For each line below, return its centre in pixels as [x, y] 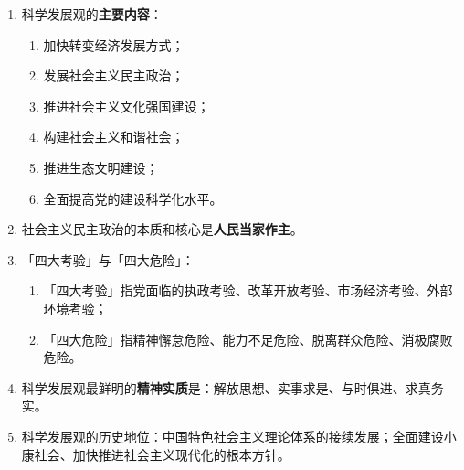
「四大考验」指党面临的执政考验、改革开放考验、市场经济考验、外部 [248, 290]
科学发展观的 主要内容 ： [92, 14]
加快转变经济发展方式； [114, 44]
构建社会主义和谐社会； [114, 137]
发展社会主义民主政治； [114, 75]
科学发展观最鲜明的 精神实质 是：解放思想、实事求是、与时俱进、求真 [226, 387]
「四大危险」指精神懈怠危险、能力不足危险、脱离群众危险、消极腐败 [248, 339]
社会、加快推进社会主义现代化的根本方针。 [162, 454]
